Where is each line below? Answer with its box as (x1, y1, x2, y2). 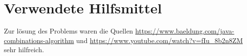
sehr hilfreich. (4, 45, 44, 55)
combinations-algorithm (4, 35, 74, 45)
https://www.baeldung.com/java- (135, 26, 234, 36)
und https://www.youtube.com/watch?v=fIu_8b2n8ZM (76, 35, 243, 45)
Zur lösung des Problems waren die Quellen (4, 26, 133, 36)
